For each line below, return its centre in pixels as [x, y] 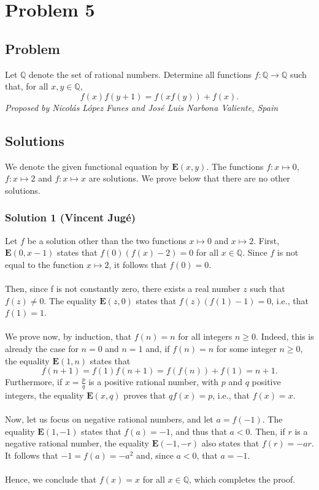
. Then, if [267, 431]
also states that [230, 443]
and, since [155, 455]
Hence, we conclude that [51, 479]
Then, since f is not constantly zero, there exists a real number [123, 288]
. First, [267, 240]
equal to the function [44, 264]
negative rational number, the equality [77, 443]
